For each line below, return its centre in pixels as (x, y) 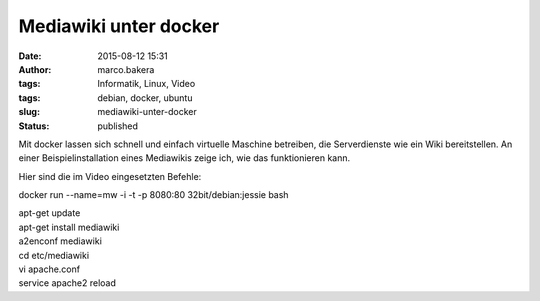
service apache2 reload (67, 283)
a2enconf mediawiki (60, 241)
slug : (29, 112)
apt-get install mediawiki (69, 227)
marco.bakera (126, 69)
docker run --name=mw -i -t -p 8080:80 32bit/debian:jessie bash (153, 195)
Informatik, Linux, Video (146, 84)
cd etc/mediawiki (54, 255)
